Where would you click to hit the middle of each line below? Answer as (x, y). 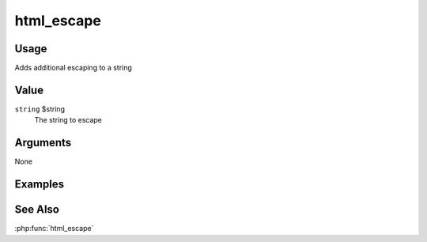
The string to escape (68, 120)
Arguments (43, 143)
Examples (40, 185)
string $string (40, 109)
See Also (37, 210)
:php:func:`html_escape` (54, 229)
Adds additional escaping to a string (73, 68)
